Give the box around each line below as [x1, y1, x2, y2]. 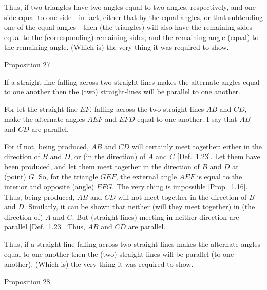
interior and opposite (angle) [4, 181, 94, 191]
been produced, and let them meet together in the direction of [4, 161, 200, 171]
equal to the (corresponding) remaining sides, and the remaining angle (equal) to [4, 31, 259, 42]
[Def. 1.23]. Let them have [177, 151, 260, 162]
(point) [4, 171, 26, 182]
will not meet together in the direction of [118, 191, 247, 202]
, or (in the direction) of [70, 151, 146, 162]
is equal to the [197, 171, 242, 182]
